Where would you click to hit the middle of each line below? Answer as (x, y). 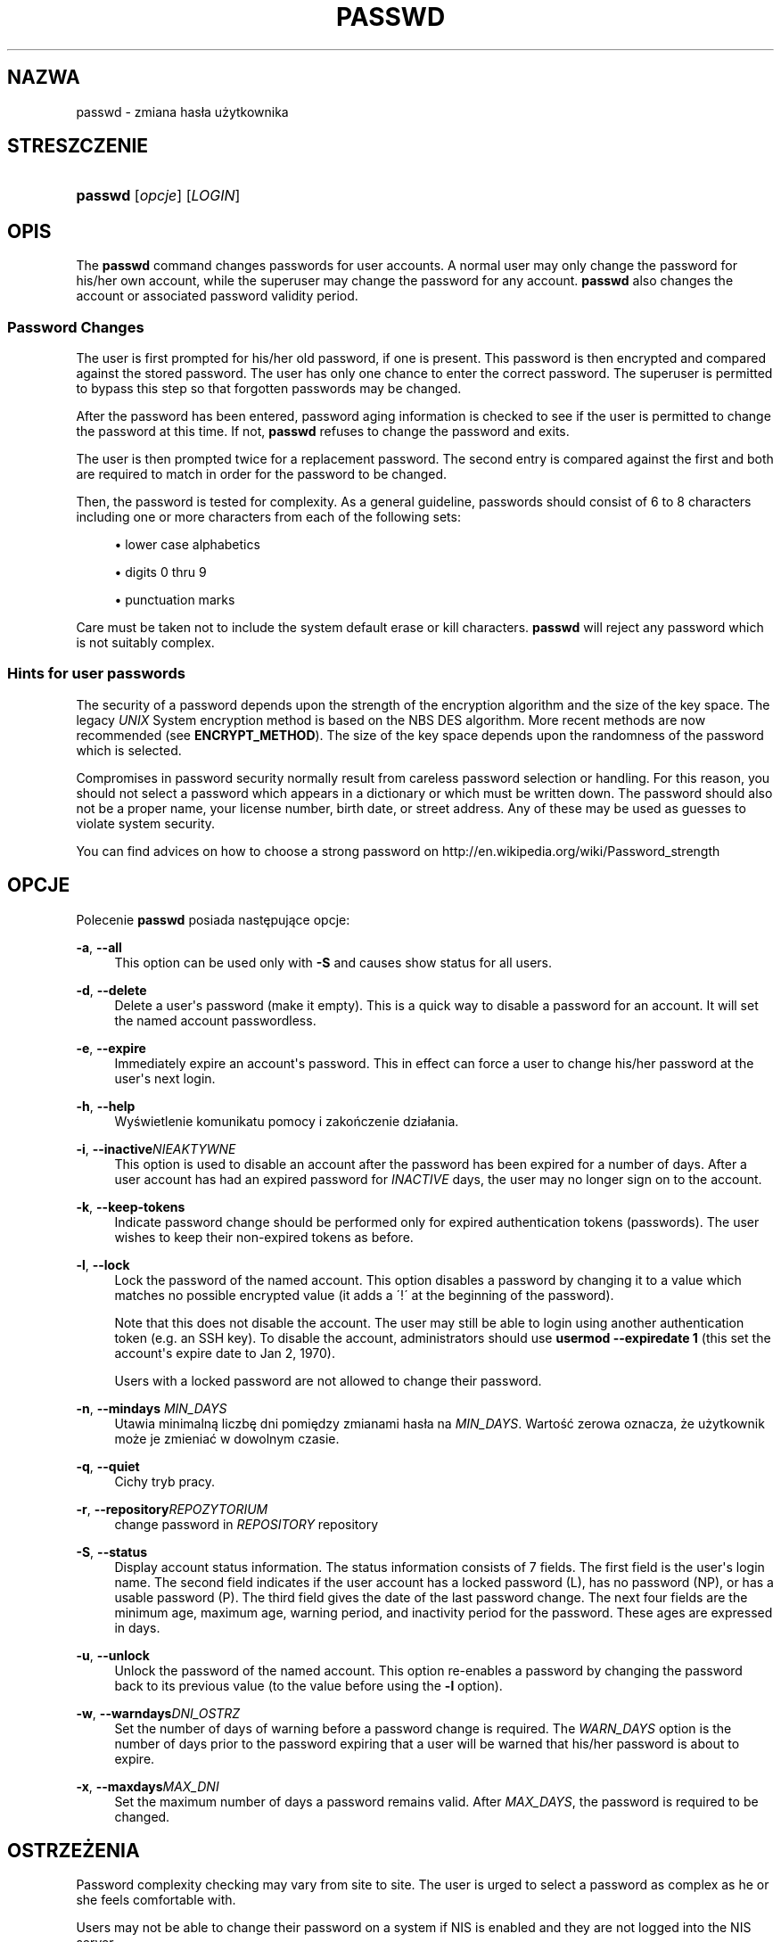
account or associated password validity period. (217, 296)
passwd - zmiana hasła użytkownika (182, 111)
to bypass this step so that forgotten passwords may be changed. (269, 389)
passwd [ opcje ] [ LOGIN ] (158, 196)
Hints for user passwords (96, 674)
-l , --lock (103, 1264)
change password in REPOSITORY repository (247, 1524)
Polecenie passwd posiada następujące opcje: (213, 919)
